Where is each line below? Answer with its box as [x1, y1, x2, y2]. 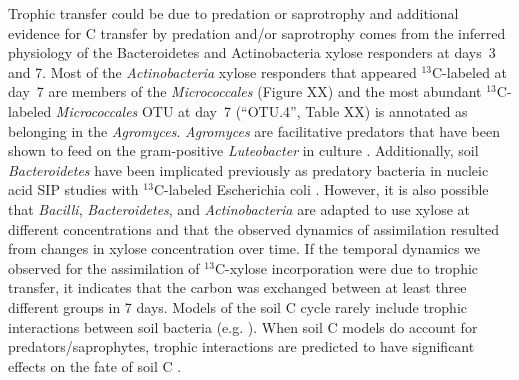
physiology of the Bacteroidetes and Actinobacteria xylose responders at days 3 [8, 42, 496, 63]
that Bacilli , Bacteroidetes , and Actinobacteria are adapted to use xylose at [8, 198, 470, 219]
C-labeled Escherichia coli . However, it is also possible [153, 179, 489, 200]
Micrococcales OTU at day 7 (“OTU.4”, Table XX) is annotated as [55, 100, 468, 121]
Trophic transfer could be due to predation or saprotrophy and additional [8, 3, 459, 23]
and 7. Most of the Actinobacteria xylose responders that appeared [8, 61, 417, 82]
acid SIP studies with [8, 179, 139, 200]
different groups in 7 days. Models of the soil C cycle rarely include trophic [8, 296, 468, 317]
